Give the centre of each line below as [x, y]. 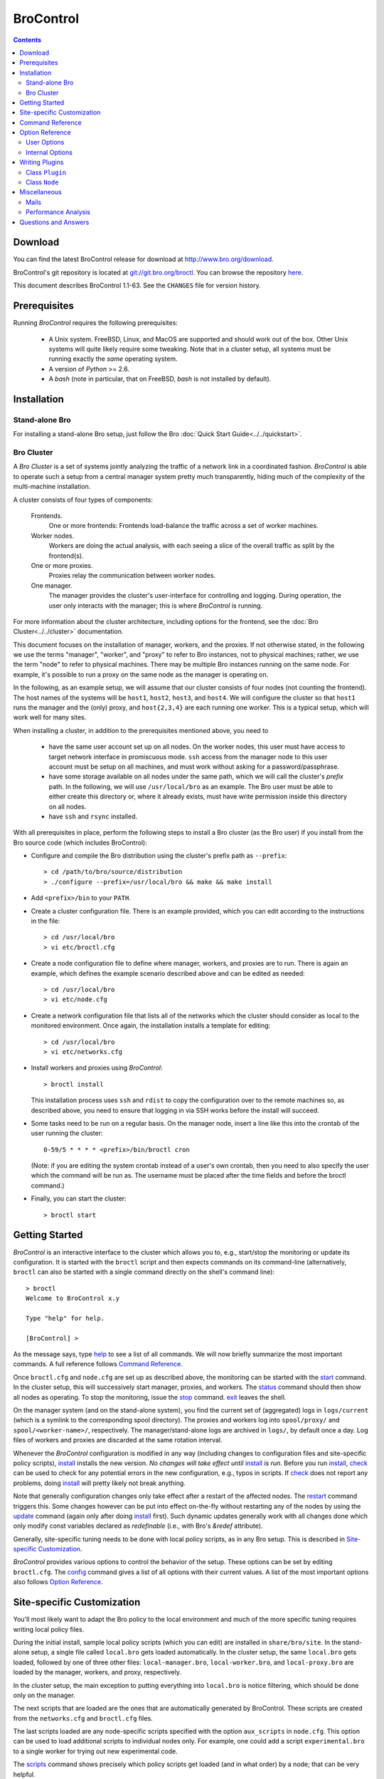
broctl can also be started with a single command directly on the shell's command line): [144, 1272]
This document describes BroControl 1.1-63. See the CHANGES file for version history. [137, 285]
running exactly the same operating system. [113, 359]
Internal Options [49, 152]
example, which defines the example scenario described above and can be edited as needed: [168, 973]
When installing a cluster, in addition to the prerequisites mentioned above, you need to [141, 730]
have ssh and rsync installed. [93, 816]
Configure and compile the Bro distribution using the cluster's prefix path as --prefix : [159, 856]
